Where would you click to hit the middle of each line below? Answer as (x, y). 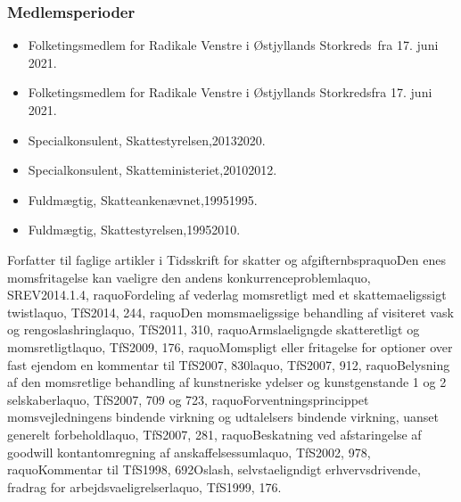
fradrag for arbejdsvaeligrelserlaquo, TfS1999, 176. (144, 486)
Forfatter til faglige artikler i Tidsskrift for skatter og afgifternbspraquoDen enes (226, 259)
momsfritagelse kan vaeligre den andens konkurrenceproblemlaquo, (189, 277)
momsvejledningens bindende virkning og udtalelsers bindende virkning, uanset (223, 417)
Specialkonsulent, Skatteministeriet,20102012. (152, 170)
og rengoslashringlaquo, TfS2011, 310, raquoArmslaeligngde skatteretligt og (214, 329)
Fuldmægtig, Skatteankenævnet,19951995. (143, 199)
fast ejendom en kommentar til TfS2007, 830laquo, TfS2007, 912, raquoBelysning (229, 364)
